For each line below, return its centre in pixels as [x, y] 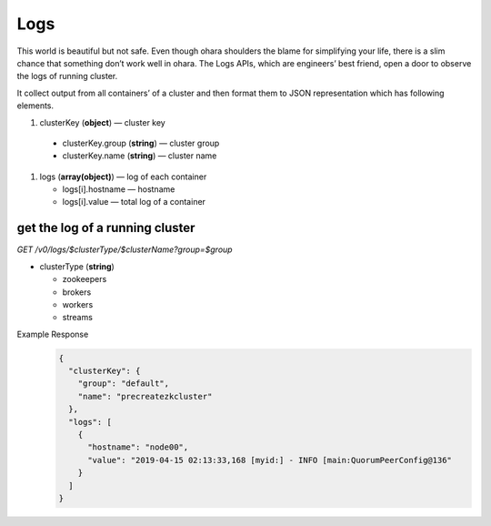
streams [77, 318]
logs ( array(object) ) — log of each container [123, 177]
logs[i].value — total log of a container [134, 202]
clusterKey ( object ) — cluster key [102, 122]
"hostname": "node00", [138, 447]
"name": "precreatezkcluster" [145, 396]
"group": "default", [124, 384]
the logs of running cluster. [67, 76]
